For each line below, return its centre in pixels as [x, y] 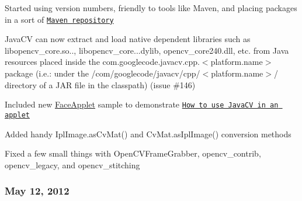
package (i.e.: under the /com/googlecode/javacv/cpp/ [103, 73]
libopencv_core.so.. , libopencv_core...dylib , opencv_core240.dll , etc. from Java [147, 50]
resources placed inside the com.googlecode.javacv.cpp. [102, 62]
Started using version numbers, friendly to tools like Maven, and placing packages [151, 8]
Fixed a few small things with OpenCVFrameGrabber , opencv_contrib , [133, 153]
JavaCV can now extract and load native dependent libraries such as [128, 39]
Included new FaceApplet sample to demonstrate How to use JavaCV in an [142, 104]
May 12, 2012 [37, 191]
